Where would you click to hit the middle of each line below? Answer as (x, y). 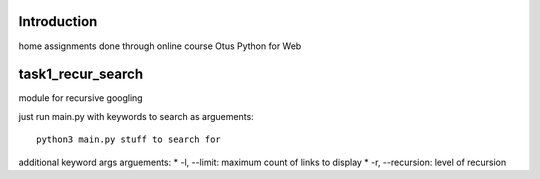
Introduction (58, 21)
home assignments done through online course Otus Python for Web (160, 46)
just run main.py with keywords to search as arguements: (136, 116)
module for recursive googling (81, 98)
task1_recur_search (81, 74)
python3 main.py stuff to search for (129, 139)
